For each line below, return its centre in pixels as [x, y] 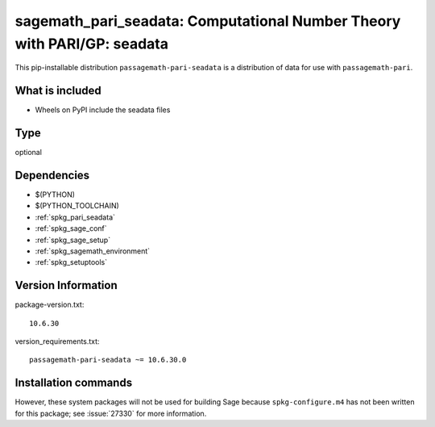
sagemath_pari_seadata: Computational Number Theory [208, 21]
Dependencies [52, 175]
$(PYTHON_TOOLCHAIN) [77, 206]
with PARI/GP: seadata [92, 44]
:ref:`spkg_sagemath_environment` [93, 251]
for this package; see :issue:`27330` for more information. [111, 413]
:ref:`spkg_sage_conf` [71, 228]
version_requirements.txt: [57, 341]
